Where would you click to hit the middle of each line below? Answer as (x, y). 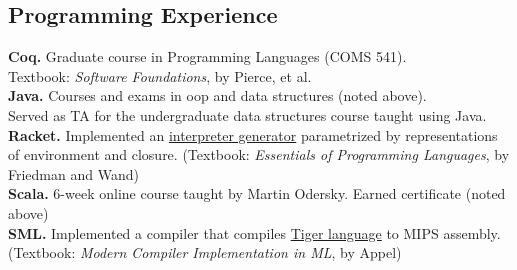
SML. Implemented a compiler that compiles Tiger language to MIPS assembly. (254, 232)
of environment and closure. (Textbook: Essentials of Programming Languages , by (259, 154)
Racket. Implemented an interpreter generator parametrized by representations (253, 134)
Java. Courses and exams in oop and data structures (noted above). (217, 95)
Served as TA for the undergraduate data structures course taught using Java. (247, 114)
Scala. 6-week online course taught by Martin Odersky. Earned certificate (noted (257, 193)
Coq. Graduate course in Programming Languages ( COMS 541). (207, 56)
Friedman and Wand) (73, 173)
